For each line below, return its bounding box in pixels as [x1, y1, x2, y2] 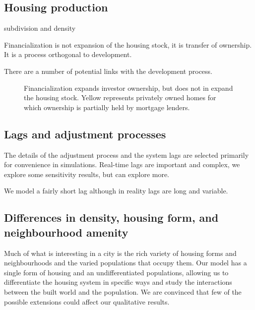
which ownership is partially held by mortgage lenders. [24, 102, 190, 112]
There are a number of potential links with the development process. [4, 65, 212, 76]
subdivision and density [4, 23, 76, 33]
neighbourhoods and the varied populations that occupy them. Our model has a [4, 257, 247, 268]
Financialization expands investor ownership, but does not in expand [24, 82, 233, 93]
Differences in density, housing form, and [4, 210, 219, 225]
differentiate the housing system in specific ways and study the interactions [4, 277, 232, 287]
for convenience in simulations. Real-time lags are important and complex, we [4, 159, 240, 170]
